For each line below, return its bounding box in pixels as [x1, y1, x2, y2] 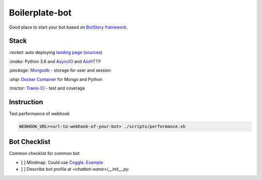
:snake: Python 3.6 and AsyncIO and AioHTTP [9, 58, 101, 64]
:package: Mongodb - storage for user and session [9, 67, 112, 73]
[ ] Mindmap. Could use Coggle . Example [21, 159, 103, 165]
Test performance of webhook [9, 111, 70, 116]
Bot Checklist [9, 138, 50, 146]
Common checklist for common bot [9, 150, 80, 156]
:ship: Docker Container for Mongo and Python [9, 76, 103, 82]
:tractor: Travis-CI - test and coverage [9, 85, 85, 91]
